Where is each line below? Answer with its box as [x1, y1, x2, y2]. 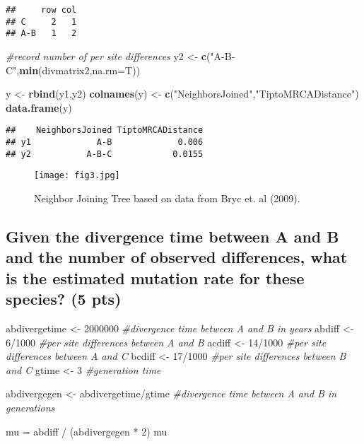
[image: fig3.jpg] [34, 170, 120, 181]
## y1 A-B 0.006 [6, 137, 204, 147]
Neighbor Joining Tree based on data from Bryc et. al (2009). [34, 190, 300, 205]
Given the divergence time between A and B [6, 225, 339, 247]
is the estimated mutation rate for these [6, 267, 305, 288]
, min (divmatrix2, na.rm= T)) [16, 62, 141, 77]
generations [6, 399, 55, 414]
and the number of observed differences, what [6, 246, 348, 268]
